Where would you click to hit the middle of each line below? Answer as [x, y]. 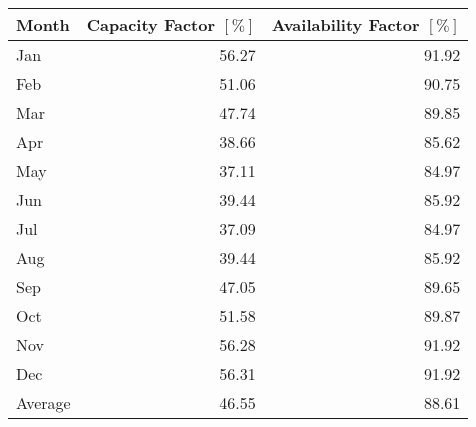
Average [43, 402]
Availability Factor [345, 24]
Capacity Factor [150, 24]
